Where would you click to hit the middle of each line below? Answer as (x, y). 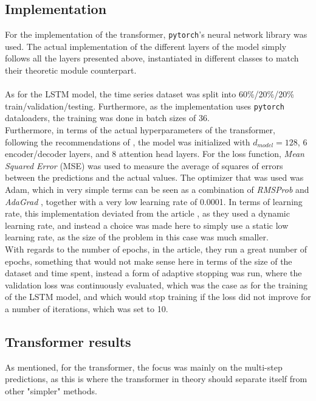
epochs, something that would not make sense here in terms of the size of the (149, 261)
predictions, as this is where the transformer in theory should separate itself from (156, 379)
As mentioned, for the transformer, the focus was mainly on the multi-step (144, 367)
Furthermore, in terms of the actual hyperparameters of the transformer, (140, 130)
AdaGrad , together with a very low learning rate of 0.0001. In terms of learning (154, 201)
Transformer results (68, 341)
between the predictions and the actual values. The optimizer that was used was (154, 177)
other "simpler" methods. (51, 390)
